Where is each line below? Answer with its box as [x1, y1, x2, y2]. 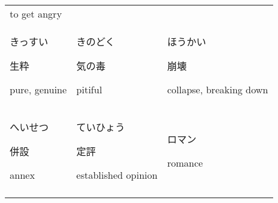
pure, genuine [10, 82, 67, 96]
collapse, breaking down [167, 82, 268, 96]
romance [167, 156, 203, 170]
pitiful [76, 82, 103, 96]
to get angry [10, 7, 62, 21]
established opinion [76, 168, 158, 182]
